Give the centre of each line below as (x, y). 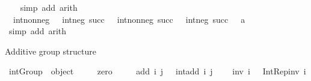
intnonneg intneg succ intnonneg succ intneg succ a (129, 19)
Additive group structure (51, 51)
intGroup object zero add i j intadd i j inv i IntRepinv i (157, 71)
